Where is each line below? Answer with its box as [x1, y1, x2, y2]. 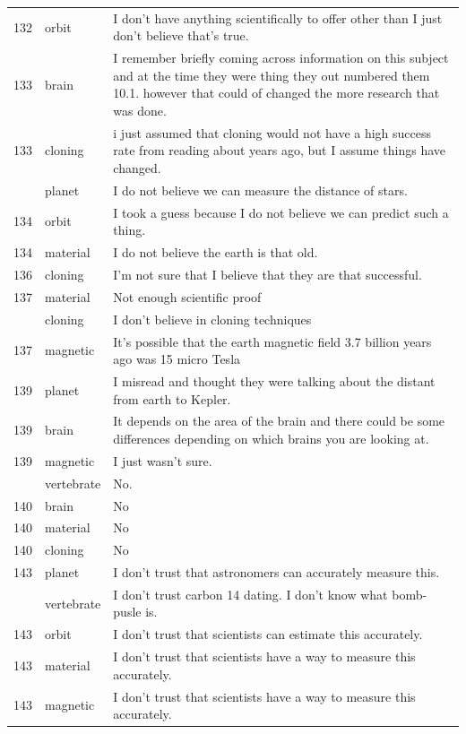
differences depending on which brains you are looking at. [113, 428, 429, 447]
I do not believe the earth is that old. [113, 243, 318, 262]
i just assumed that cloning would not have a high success [113, 123, 432, 142]
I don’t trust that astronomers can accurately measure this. [113, 563, 440, 582]
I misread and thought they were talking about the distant [113, 371, 436, 390]
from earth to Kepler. [113, 389, 231, 408]
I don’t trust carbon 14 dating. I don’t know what [113, 584, 388, 603]
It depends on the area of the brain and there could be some [113, 411, 445, 430]
